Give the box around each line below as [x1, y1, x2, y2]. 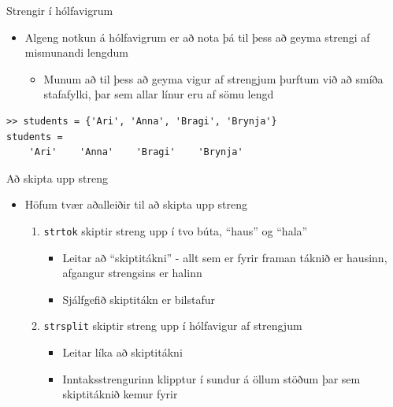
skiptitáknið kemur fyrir [62, 386, 178, 402]
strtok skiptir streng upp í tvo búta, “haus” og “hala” [43, 222, 308, 239]
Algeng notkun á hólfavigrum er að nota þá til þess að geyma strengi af [24, 28, 370, 45]
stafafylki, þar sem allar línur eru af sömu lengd [43, 86, 274, 102]
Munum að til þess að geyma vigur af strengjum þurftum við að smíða [43, 70, 384, 87]
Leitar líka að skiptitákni [62, 344, 183, 361]
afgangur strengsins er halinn [62, 265, 202, 281]
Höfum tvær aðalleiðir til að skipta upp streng [24, 196, 248, 213]
